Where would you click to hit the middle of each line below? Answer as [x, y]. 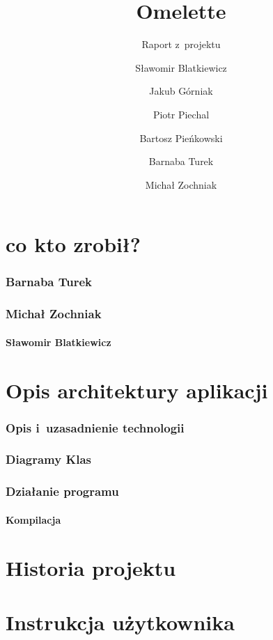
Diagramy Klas [48, 459]
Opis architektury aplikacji [137, 390]
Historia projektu [91, 567]
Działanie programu [62, 491]
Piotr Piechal [181, 114]
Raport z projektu [181, 44]
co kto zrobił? [73, 244]
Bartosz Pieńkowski [181, 138]
